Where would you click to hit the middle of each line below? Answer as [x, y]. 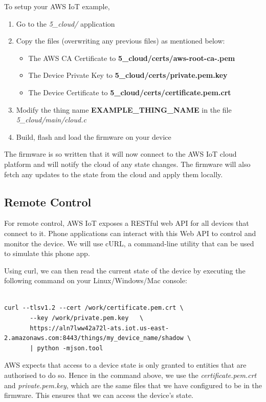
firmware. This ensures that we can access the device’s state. [99, 395]
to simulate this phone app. [47, 253]
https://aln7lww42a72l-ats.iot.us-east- [99, 328]
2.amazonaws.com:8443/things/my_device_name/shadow [94, 338]
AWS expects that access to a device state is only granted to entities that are [125, 365]
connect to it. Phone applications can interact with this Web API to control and [130, 233]
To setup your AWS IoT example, [57, 6]
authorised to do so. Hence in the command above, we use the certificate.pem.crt [130, 375]
